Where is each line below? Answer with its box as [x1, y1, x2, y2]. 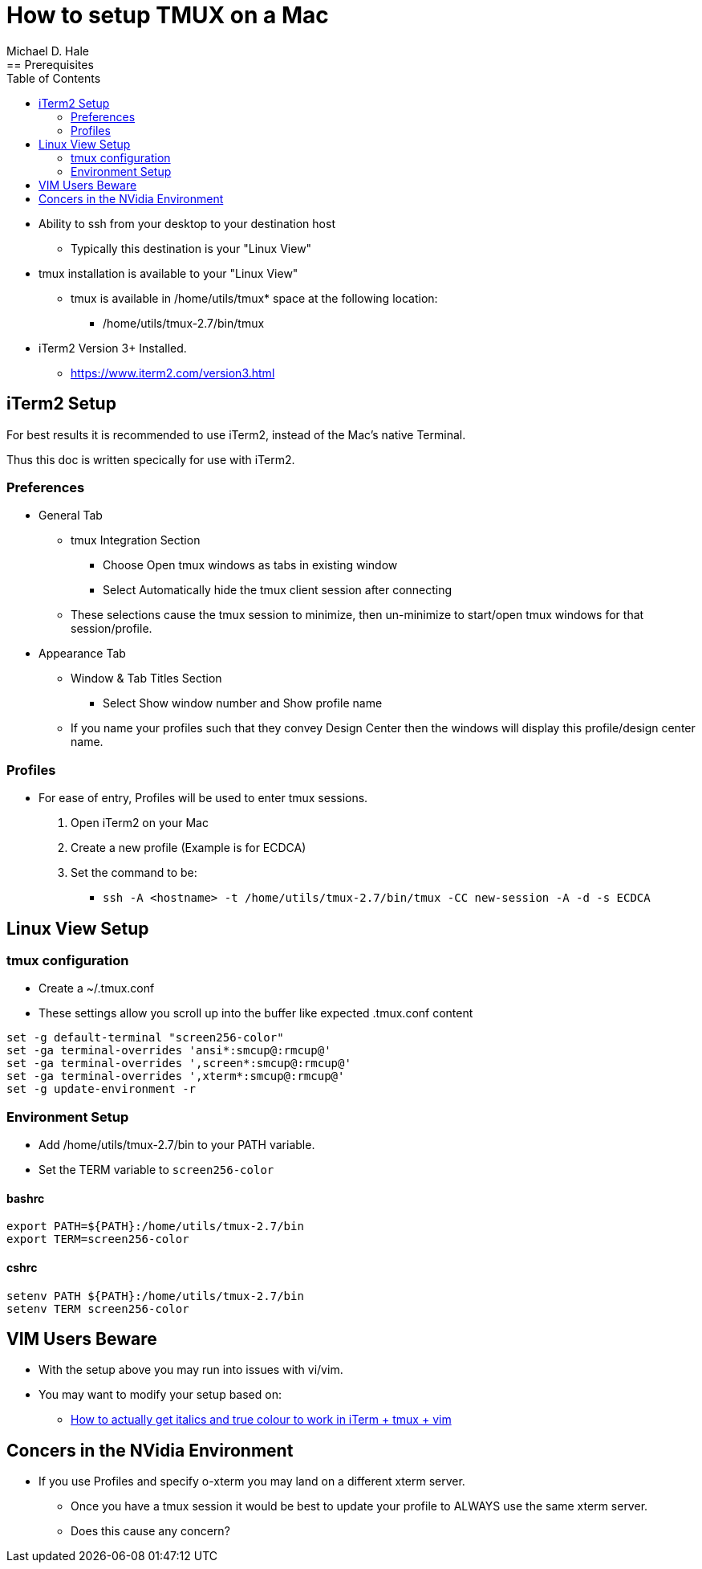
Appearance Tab [39, 646, 126, 661]
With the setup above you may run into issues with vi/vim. [39, 1363, 343, 1377]
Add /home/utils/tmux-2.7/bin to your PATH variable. [39, 1138, 315, 1152]
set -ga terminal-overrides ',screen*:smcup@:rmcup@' [6, 1057, 351, 1070]
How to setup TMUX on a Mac [6, 2, 329, 29]
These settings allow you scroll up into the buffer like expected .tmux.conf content [39, 1006, 473, 1021]
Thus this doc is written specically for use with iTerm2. [6, 452, 295, 467]
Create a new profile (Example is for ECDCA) [71, 841, 306, 855]
